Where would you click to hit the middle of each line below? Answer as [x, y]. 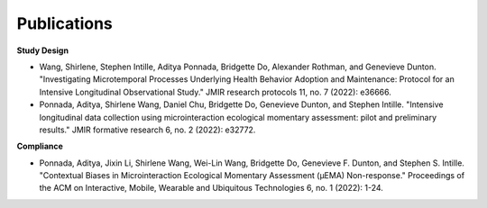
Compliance [40, 146]
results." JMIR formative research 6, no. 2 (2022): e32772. [147, 130]
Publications [64, 23]
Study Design [43, 50]
